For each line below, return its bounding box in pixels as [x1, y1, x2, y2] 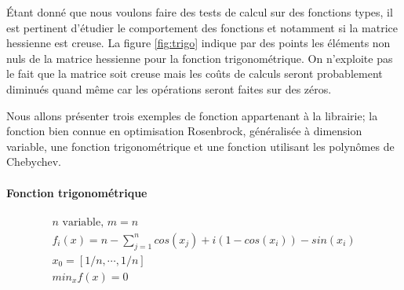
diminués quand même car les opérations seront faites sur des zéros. [6, 80, 332, 97]
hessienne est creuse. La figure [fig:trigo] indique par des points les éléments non [6, 35, 391, 51]
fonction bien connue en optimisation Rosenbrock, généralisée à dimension [6, 123, 362, 139]
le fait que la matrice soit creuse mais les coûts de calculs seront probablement [6, 65, 383, 82]
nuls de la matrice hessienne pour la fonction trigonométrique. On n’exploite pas [6, 50, 393, 66]
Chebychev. [6, 153, 61, 170]
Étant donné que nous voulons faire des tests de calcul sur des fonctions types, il [6, 4, 393, 20]
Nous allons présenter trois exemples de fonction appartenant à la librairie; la [6, 107, 378, 123]
